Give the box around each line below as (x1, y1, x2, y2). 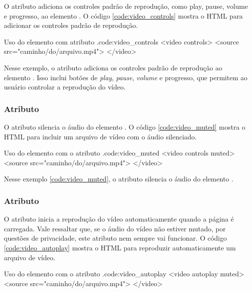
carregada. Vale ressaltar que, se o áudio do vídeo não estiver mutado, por (4, 223, 226, 233)
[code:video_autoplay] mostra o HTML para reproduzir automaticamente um (4, 242, 236, 252)
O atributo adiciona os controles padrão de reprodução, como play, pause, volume (4, 1, 248, 11)
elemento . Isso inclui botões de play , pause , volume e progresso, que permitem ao (4, 72, 248, 82)
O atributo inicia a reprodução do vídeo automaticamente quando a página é (4, 214, 234, 224)
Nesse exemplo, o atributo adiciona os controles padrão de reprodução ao (4, 62, 222, 72)
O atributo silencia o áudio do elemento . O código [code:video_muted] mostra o (4, 121, 246, 132)
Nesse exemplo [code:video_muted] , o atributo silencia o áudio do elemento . (4, 174, 233, 184)
